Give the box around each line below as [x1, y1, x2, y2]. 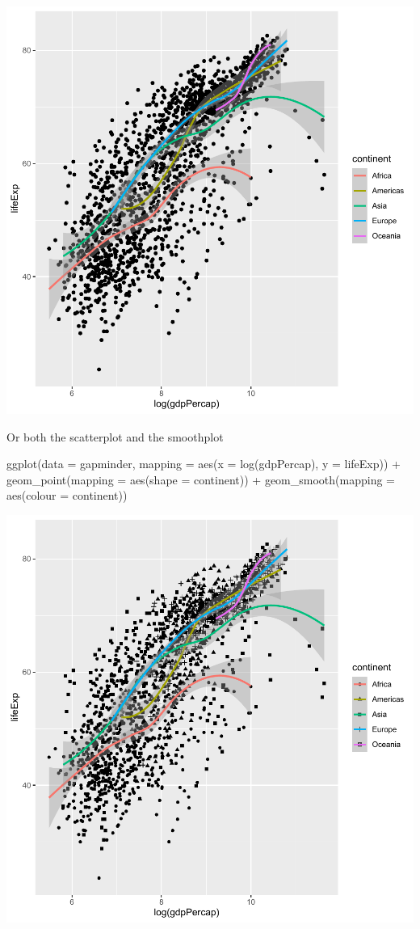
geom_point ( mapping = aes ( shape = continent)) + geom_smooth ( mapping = [6, 471, 396, 488]
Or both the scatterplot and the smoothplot [6, 428, 224, 445]
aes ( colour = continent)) [6, 487, 128, 504]
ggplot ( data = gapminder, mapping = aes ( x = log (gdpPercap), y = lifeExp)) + [6, 455, 401, 472]
